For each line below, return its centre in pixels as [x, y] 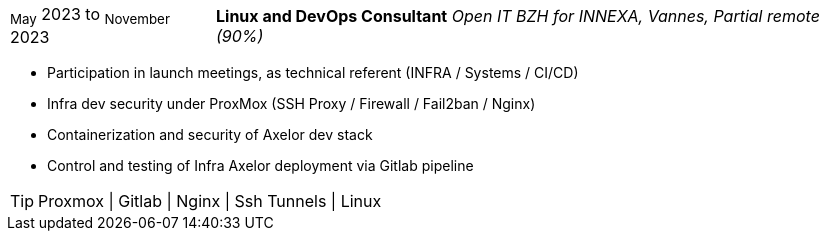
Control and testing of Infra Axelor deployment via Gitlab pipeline [260, 166]
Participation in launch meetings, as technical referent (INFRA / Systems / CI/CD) [313, 73]
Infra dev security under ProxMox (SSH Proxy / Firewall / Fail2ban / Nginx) [291, 104]
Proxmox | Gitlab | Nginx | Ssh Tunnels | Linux [210, 201]
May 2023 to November [90, 16]
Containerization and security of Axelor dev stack [210, 135]
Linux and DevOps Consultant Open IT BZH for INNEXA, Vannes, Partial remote [518, 15]
